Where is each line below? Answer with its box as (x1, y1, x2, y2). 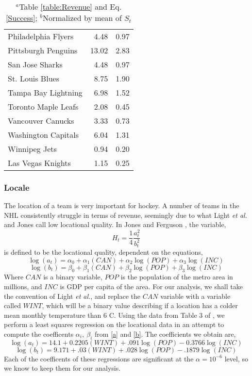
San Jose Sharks (8, 59, 63, 70)
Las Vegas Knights (8, 157, 71, 168)
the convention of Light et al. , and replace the (4, 291, 141, 301)
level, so (224, 353, 248, 363)
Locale (4, 181, 30, 193)
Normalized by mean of (43, 12, 122, 23)
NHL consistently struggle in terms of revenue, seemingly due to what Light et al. (4, 210, 247, 220)
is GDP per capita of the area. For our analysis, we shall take (60, 281, 243, 292)
